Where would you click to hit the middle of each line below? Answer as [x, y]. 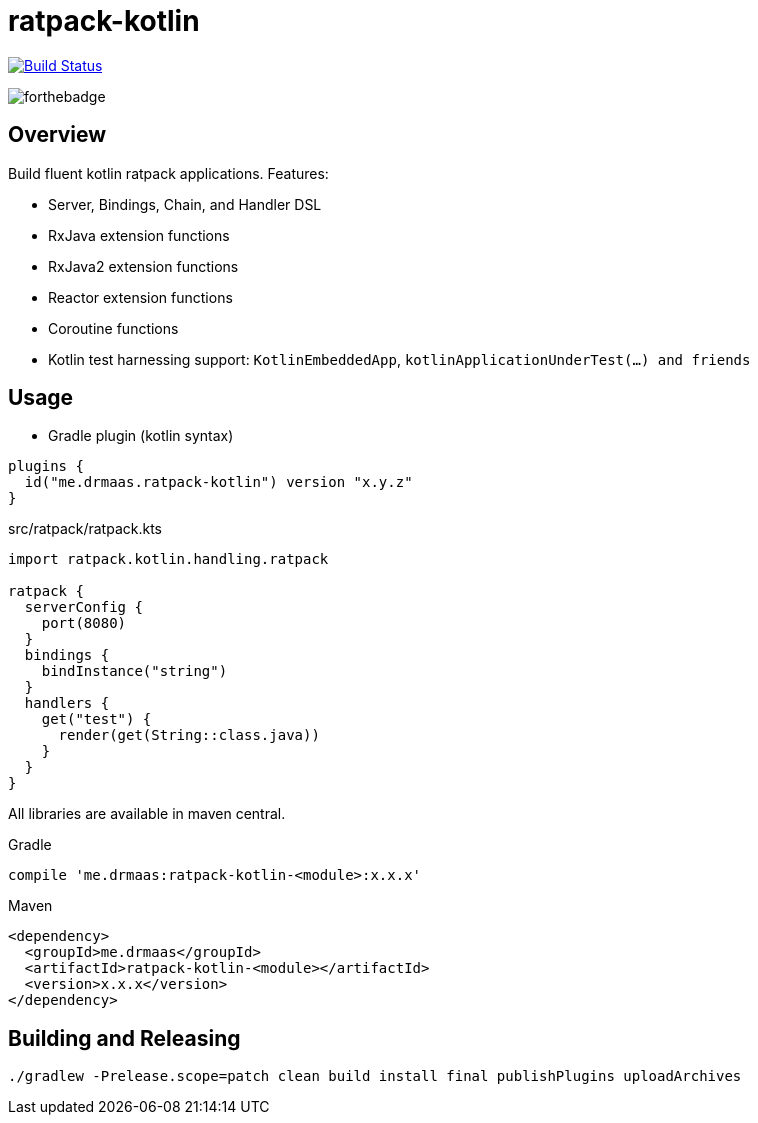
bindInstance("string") [134, 671]
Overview [57, 135]
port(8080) [84, 623]
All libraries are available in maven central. [147, 814]
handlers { [67, 703]
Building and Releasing [124, 1038]
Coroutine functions [113, 328]
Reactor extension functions [140, 297]
